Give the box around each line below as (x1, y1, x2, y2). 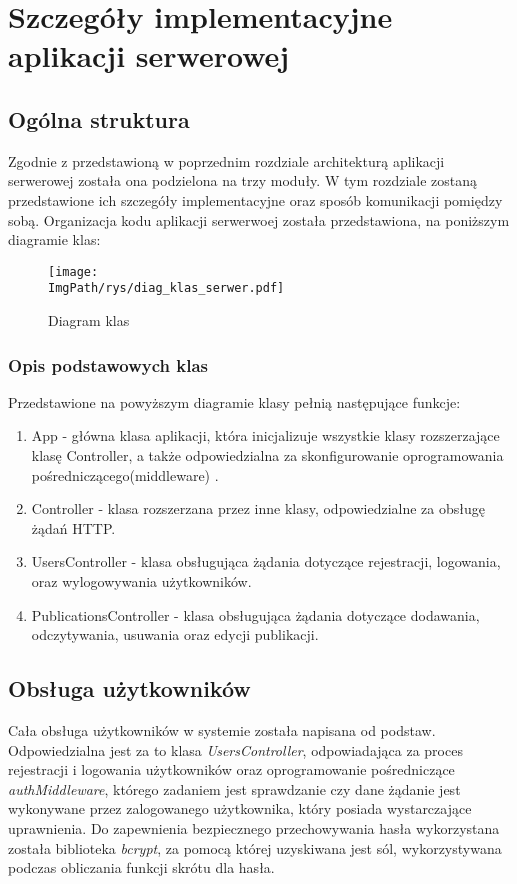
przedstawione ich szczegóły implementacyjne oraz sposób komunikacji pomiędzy (8, 189, 503, 210)
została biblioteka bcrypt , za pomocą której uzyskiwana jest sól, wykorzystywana (8, 837, 502, 858)
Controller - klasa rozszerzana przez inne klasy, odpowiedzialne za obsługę (31, 498, 485, 519)
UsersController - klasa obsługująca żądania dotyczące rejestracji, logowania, (31, 551, 501, 572)
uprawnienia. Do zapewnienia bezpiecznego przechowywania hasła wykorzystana (8, 817, 500, 838)
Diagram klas (48, 310, 130, 331)
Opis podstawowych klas (8, 352, 208, 377)
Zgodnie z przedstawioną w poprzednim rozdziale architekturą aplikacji (8, 150, 445, 171)
